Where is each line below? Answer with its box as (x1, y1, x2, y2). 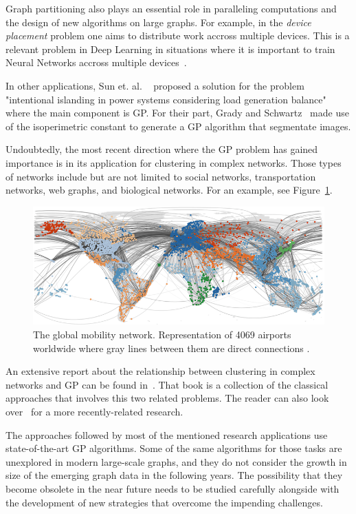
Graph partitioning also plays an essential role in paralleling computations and (5, 1, 337, 15)
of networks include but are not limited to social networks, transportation (5, 169, 316, 183)
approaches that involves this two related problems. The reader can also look (5, 391, 329, 405)
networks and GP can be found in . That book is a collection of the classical (5, 377, 329, 391)
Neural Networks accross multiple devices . (5, 55, 187, 70)
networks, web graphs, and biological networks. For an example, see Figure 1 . (5, 183, 333, 197)
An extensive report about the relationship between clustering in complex (5, 364, 315, 378)
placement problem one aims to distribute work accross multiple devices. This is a (5, 28, 350, 43)
